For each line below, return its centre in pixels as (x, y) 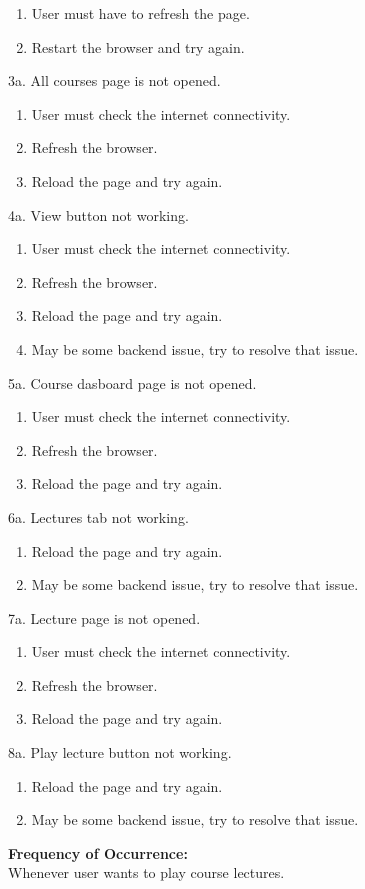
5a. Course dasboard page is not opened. (132, 382)
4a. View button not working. (98, 214)
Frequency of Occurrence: (98, 852)
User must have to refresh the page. (140, 13)
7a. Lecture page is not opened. (104, 617)
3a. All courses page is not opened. (114, 80)
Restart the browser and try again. (138, 46)
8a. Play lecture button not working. (120, 752)
